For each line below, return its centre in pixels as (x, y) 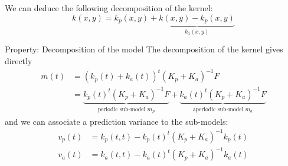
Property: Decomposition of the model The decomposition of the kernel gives (144, 49)
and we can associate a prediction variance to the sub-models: (117, 121)
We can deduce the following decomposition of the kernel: (109, 8)
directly (19, 61)
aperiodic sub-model (218, 109)
